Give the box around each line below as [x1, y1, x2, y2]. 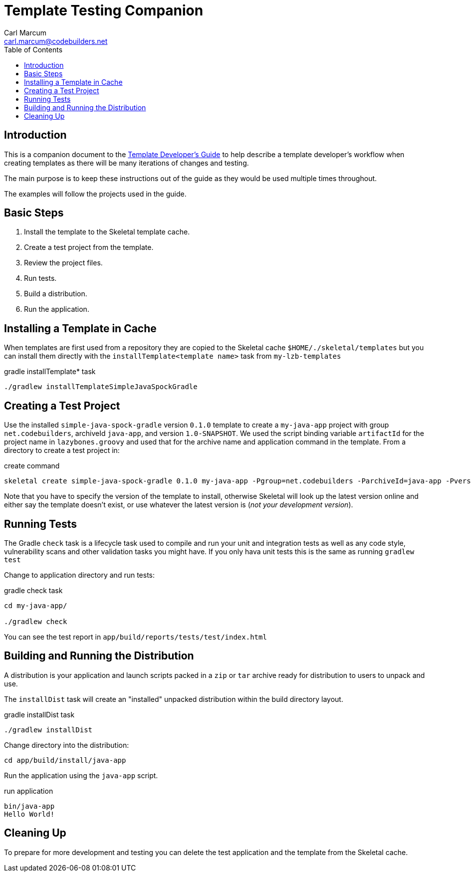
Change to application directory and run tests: [4, 570, 155, 579]
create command [4, 461, 60, 470]
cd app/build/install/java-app [4, 756, 126, 764]
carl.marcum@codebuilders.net [4, 36, 108, 45]
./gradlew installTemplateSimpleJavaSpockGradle [4, 383, 198, 391]
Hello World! [4, 810, 55, 818]
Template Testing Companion [4, 2, 204, 19]
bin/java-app [4, 802, 55, 810]
